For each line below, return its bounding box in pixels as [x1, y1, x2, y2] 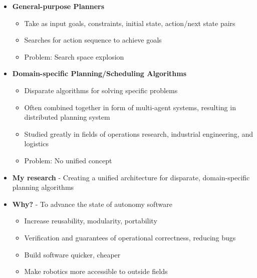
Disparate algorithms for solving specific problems [24, 85, 178, 95]
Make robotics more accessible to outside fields [24, 266, 168, 276]
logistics [24, 138, 49, 149]
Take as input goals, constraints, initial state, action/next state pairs [24, 18, 235, 28]
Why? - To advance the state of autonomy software [12, 198, 172, 209]
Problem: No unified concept [24, 155, 112, 165]
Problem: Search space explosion [24, 51, 124, 62]
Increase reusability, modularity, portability [24, 215, 157, 226]
